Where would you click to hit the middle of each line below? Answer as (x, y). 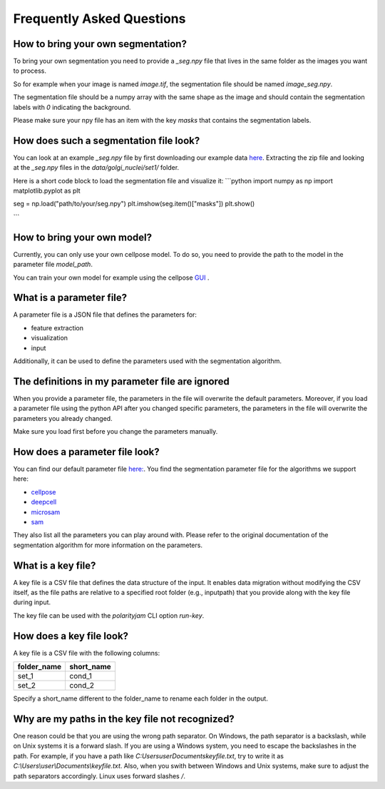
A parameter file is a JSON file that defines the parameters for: (105, 315)
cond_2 (82, 686)
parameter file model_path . (53, 265)
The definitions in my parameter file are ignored (121, 381)
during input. (32, 602)
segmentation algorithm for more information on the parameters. (108, 545)
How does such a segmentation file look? (107, 140)
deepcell (44, 502)
